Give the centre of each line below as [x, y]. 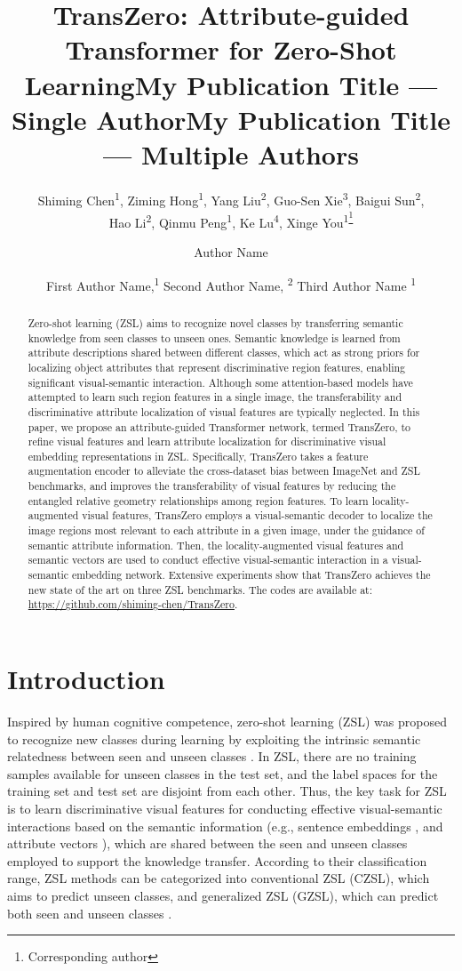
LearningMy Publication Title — [231, 84]
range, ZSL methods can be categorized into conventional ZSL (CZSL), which [219, 878]
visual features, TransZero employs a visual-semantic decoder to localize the [257, 515]
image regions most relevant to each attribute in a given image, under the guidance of [226, 530]
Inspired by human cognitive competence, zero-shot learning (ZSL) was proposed [227, 721]
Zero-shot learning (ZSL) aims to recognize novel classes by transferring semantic [215, 322]
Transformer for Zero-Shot [231, 49]
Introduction [86, 679]
